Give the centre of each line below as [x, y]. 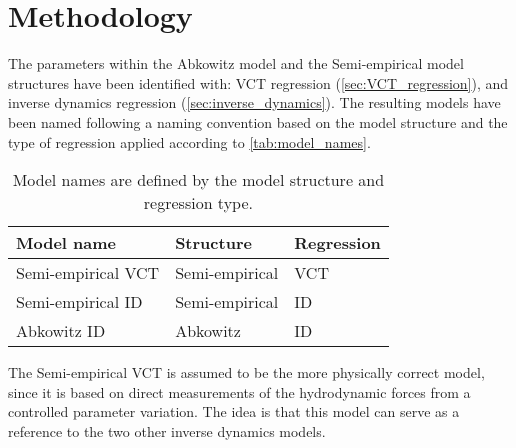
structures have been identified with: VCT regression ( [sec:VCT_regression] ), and [258, 82]
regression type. [198, 203]
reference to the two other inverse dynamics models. [167, 430]
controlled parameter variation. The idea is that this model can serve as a [234, 411]
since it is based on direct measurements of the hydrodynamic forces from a [239, 391]
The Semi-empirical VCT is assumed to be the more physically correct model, [246, 372]
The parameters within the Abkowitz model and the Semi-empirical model [236, 63]
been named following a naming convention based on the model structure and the [258, 121]
